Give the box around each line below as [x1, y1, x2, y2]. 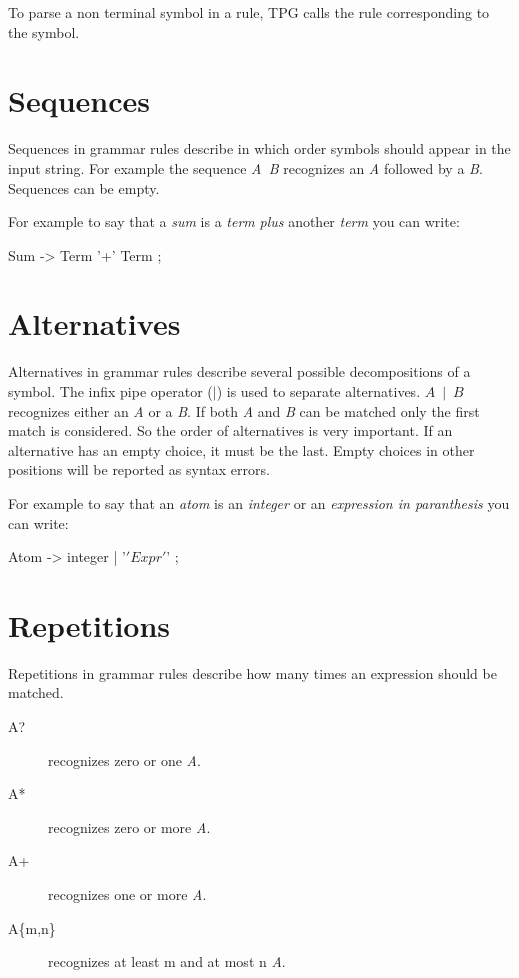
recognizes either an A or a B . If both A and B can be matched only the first [8, 400, 480, 421]
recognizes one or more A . [48, 884, 207, 905]
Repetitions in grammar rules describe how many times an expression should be [8, 662, 497, 683]
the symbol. [8, 21, 80, 42]
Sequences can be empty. [8, 177, 160, 198]
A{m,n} [8, 917, 56, 938]
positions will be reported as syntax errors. [8, 459, 270, 480]
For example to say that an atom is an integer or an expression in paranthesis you [8, 492, 510, 513]
